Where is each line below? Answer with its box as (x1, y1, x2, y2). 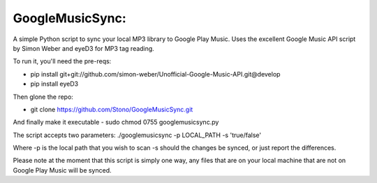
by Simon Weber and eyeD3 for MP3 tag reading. (13, 44, 155, 52)
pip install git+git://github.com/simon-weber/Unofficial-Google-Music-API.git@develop (30, 70, 281, 78)
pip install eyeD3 (30, 80, 79, 88)
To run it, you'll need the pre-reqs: (13, 57, 112, 65)
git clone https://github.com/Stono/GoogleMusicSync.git (30, 105, 193, 113)
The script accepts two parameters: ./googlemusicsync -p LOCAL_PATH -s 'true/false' (13, 131, 262, 139)
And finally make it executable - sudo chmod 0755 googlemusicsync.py (13, 118, 219, 127)
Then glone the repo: (13, 93, 73, 101)
